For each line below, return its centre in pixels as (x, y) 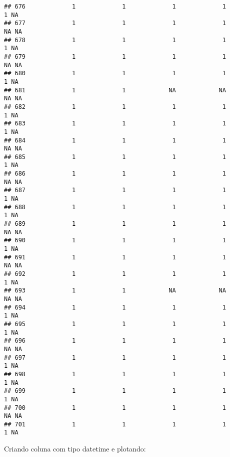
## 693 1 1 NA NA (115, 291)
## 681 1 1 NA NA (115, 90)
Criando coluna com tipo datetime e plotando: (75, 449)
